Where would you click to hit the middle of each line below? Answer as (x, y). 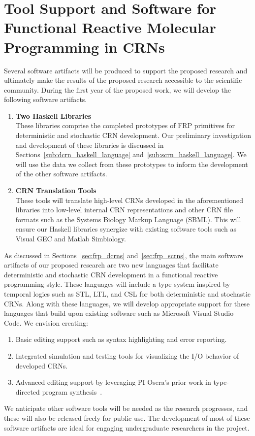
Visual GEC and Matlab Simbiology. (71, 238)
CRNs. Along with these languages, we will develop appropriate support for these (127, 303)
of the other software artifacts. (61, 174)
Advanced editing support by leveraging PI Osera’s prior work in (113, 382)
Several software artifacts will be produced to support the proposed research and (126, 70)
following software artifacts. (46, 99)
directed (28, 391)
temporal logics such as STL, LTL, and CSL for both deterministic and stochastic (127, 293)
